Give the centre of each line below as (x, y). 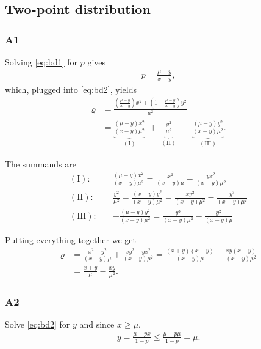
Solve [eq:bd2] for (38, 324)
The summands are (41, 163)
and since (97, 324)
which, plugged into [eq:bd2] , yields (71, 89)
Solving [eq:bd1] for (41, 62)
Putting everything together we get (70, 239)
